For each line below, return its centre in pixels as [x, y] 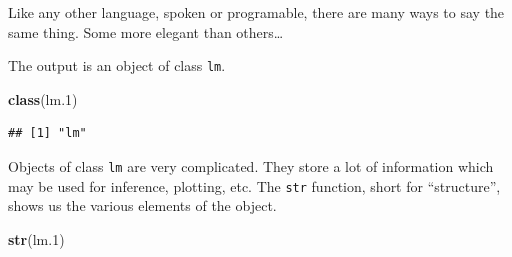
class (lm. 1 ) [43, 98]
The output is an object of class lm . [117, 65]
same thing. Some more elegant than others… [146, 31]
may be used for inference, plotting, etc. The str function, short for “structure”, [254, 185]
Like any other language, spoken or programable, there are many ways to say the [256, 12]
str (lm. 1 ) [36, 238]
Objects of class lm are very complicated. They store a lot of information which [251, 166]
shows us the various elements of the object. [142, 205]
